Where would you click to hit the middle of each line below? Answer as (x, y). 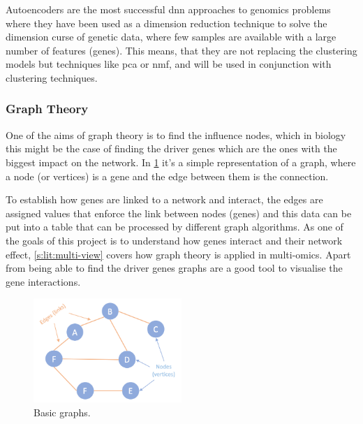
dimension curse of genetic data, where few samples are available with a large (171, 37)
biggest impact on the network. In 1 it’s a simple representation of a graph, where (181, 162)
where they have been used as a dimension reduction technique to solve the (166, 23)
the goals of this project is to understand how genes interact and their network (174, 240)
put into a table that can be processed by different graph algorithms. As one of (175, 227)
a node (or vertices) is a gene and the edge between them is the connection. (167, 176)
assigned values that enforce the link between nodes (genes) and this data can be (179, 213)
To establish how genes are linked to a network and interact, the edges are (164, 199)
